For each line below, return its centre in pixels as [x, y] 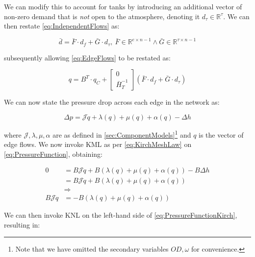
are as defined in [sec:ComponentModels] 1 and [122, 134]
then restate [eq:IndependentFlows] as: [62, 26]
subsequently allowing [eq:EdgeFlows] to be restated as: [87, 57]
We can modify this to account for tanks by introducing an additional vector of [123, 6]
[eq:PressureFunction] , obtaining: [53, 154]
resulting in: [22, 225]
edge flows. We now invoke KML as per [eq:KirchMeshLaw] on [98, 144]
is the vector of [221, 134]
